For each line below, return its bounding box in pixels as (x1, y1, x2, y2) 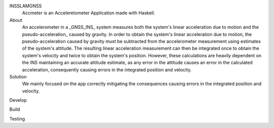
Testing (9, 115, 25, 121)
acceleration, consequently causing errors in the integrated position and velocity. (22, 66, 192, 73)
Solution (9, 73, 27, 79)
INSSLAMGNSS (9, 3, 42, 9)
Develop (9, 97, 27, 103)
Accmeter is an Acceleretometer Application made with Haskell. (22, 10, 155, 16)
